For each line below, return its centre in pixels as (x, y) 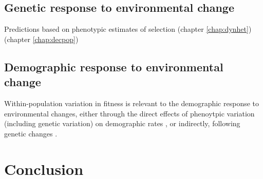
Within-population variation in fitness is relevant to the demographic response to (132, 103)
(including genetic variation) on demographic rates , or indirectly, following (122, 123)
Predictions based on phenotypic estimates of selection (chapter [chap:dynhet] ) (128, 29)
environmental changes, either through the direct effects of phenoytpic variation (129, 113)
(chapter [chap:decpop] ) (41, 39)
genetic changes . (31, 133)
